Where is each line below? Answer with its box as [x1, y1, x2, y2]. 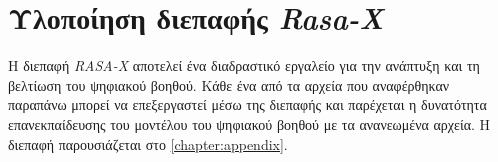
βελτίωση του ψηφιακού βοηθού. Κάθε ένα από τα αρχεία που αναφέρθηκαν [8, 74, 450, 95]
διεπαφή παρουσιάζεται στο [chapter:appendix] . [8, 133, 288, 154]
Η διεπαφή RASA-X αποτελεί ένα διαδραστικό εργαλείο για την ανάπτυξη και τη [8, 55, 480, 76]
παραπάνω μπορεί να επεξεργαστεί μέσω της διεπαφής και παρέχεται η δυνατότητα [8, 94, 487, 115]
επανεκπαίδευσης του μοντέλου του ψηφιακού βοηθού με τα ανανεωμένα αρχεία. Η [8, 113, 491, 134]
